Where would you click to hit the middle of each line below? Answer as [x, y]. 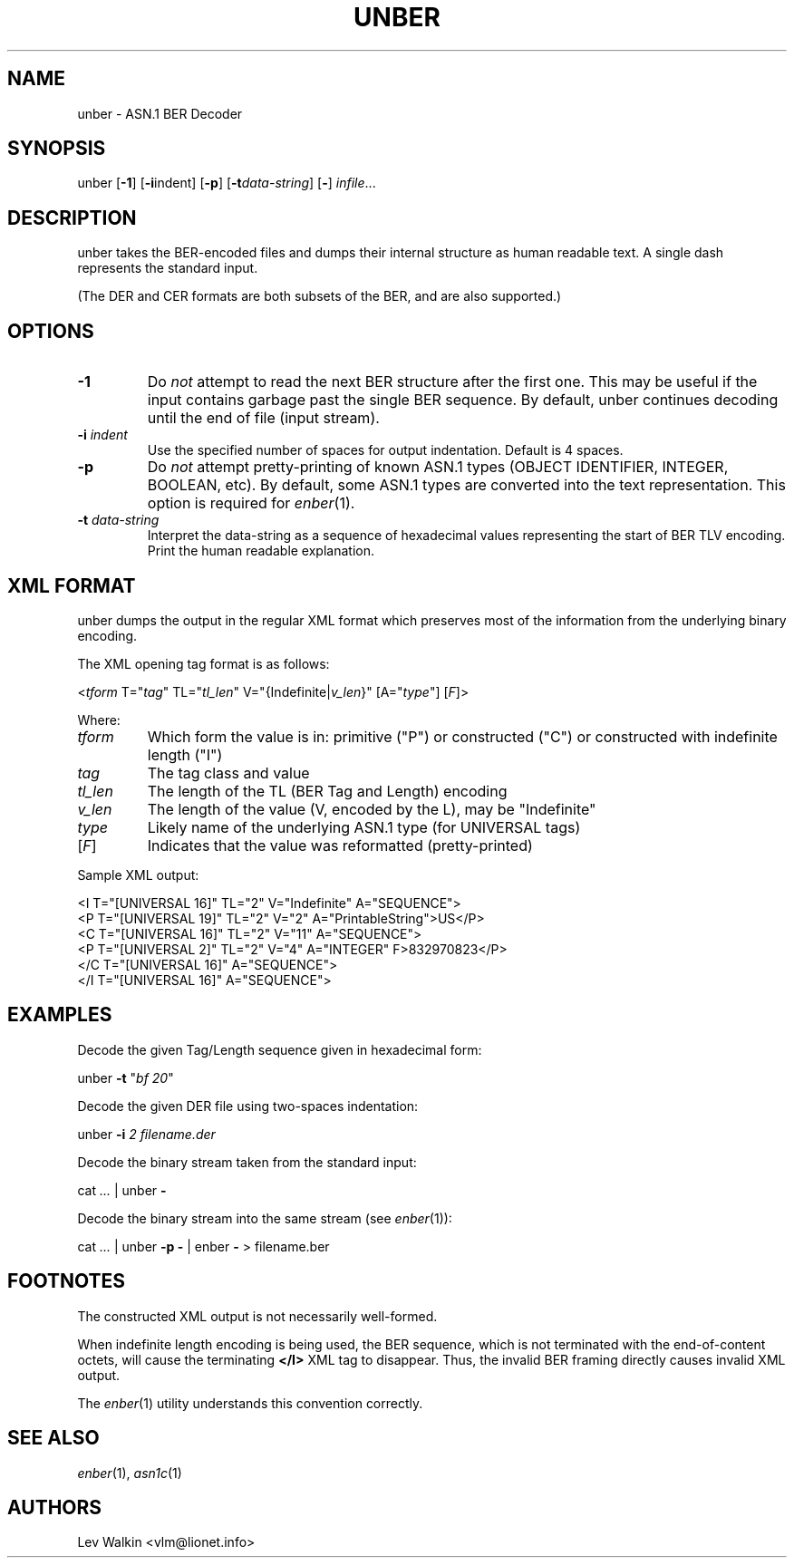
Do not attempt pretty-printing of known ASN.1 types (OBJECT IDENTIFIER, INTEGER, [438, 467]
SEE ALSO [53, 1438]
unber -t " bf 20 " [126, 1077]
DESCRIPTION [72, 217]
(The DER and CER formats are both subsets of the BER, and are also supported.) [320, 296]
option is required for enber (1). [251, 503]
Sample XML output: [138, 874]
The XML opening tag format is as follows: [203, 663]
